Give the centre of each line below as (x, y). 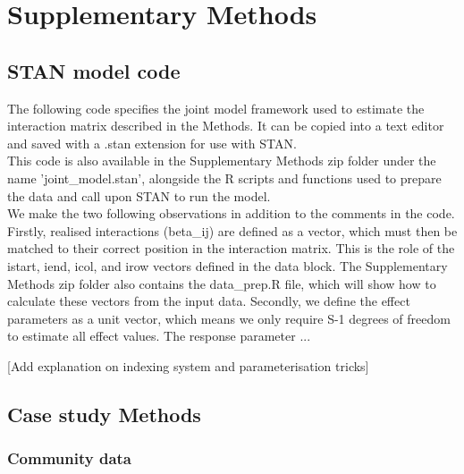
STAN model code (94, 70)
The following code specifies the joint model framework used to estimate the (216, 108)
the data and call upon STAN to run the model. (139, 195)
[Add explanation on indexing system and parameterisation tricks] (188, 365)
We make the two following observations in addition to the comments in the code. (231, 213)
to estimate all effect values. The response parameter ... (159, 336)
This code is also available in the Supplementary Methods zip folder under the (222, 161)
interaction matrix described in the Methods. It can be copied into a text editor (226, 126)
